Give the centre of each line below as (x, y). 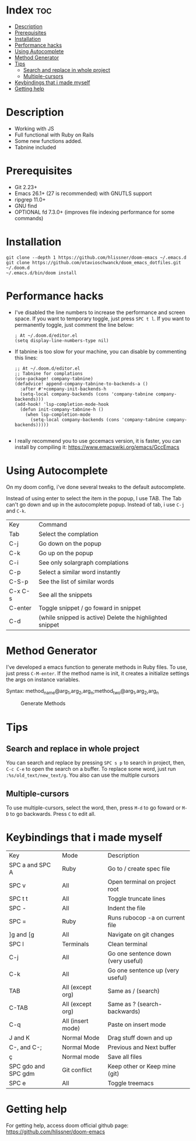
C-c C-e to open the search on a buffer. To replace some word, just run (91, 769)
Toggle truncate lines (136, 899)
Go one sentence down (139, 954)
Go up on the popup (66, 553)
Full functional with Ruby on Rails (54, 135)
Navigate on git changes (141, 935)
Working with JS (34, 128)
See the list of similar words (77, 582)
